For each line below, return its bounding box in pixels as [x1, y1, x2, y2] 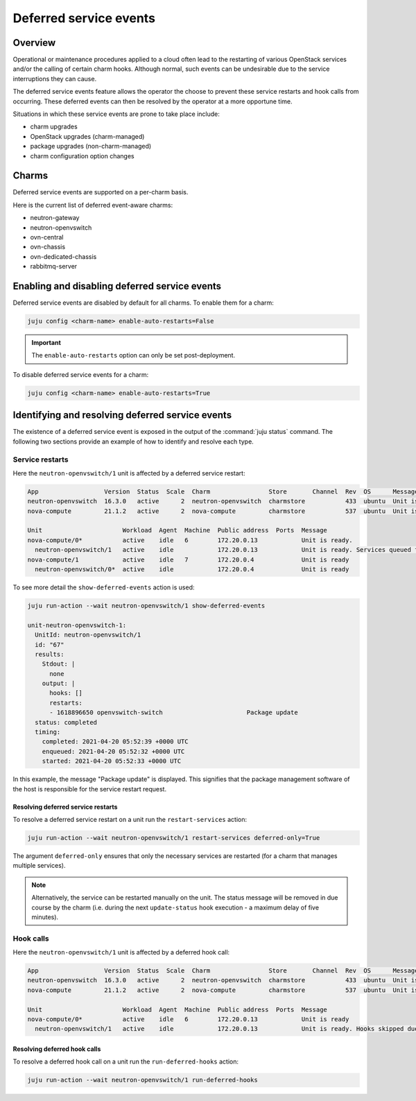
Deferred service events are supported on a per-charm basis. [12, 188, 189, 196]
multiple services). [12, 862, 66, 870]
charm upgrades [30, 122, 78, 131]
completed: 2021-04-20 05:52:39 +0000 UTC [42, 738, 189, 746]
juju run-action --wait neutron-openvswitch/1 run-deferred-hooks [27, 1076, 258, 1084]
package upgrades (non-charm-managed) [30, 142, 152, 151]
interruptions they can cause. [12, 74, 97, 83]
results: [35, 650, 64, 658]
